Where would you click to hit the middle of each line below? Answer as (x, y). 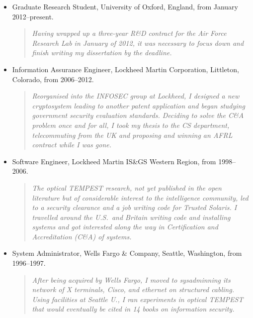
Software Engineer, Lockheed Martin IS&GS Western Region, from (114, 161)
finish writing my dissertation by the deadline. (102, 53)
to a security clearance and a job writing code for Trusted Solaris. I (134, 207)
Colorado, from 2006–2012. (53, 79)
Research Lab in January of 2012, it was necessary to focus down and (138, 43)
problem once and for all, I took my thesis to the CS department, (131, 125)
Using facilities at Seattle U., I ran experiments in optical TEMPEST (138, 299)
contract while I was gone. (72, 145)
